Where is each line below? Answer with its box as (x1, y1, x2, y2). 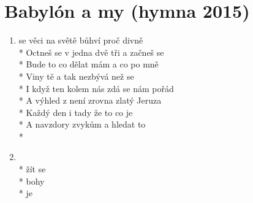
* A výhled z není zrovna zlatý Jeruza (18, 94, 162, 107)
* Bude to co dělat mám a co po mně (18, 58, 159, 71)
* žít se (18, 163, 46, 175)
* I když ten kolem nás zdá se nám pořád (18, 82, 174, 94)
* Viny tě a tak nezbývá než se (18, 69, 134, 82)
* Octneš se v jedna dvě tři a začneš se (18, 45, 164, 58)
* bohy (18, 174, 45, 187)
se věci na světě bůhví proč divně (18, 34, 143, 47)
